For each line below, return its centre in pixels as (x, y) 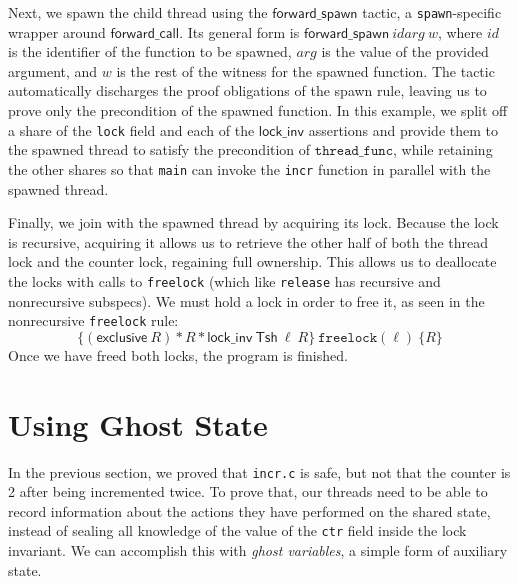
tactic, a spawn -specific (432, 12)
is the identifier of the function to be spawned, (150, 51)
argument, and (53, 70)
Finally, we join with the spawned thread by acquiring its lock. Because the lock (253, 222)
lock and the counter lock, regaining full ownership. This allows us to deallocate (252, 261)
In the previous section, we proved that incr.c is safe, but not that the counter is (259, 471)
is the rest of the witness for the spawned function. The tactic (305, 70)
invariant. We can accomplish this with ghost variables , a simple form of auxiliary (258, 550)
